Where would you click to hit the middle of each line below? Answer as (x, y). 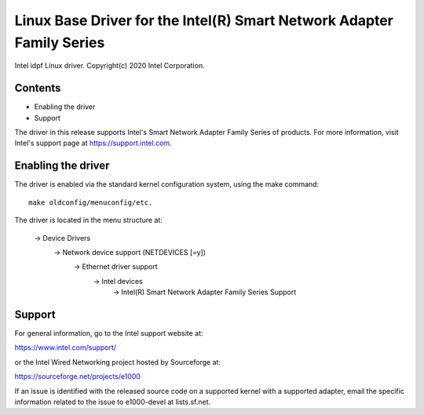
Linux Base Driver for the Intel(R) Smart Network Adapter (204, 20)
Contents (38, 88)
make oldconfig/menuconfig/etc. (91, 202)
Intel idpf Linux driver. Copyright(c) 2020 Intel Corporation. (110, 66)
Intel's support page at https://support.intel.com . (93, 143)
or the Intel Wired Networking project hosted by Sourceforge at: (118, 362)
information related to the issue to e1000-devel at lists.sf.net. (113, 402)
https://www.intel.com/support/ (66, 348)
